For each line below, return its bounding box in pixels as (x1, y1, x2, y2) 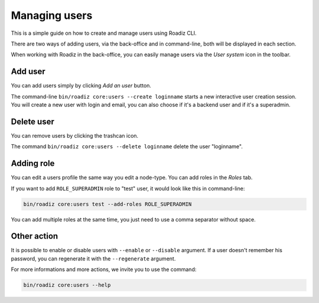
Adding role (11, 158, 55, 168)
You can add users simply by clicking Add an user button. (11, 82, 152, 89)
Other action (11, 231, 58, 242)
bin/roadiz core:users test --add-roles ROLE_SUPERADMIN (23, 201, 192, 207)
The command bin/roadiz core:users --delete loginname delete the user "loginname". (11, 143, 243, 150)
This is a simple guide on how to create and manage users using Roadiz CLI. (11, 30, 197, 37)
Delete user (11, 116, 54, 126)
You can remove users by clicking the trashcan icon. (11, 132, 139, 139)
